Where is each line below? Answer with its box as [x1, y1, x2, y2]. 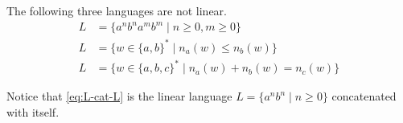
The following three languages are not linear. [6, 2, 227, 18]
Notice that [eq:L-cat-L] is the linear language [6, 88, 232, 105]
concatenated [331, 88, 397, 105]
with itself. [6, 103, 60, 120]
